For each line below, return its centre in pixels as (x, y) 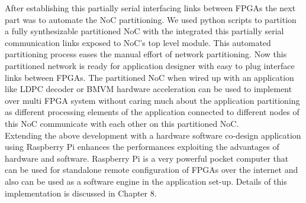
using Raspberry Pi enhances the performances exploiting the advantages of (142, 147)
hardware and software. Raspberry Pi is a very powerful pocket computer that (147, 158)
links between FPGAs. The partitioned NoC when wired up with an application (149, 77)
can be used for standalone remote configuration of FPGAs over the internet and (152, 170)
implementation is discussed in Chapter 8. (81, 193)
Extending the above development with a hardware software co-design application (153, 135)
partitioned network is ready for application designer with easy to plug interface (150, 65)
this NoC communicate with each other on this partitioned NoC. (122, 123)
